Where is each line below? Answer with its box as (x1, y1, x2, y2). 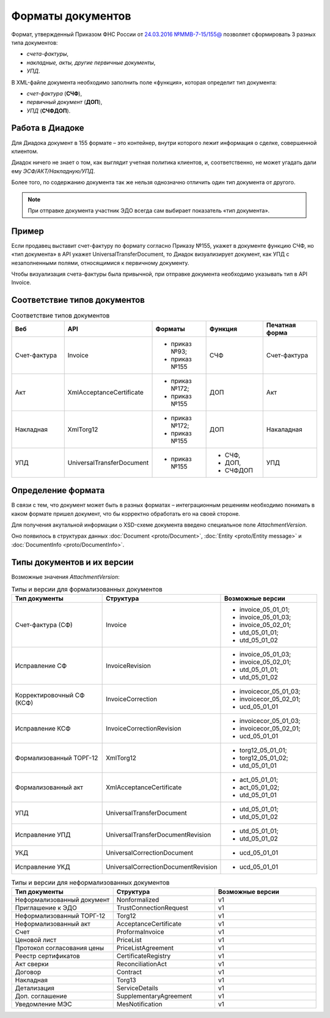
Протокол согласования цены (15, 943, 104, 952)
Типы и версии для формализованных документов (11, 585, 163, 593)
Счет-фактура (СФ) (15, 621, 73, 630)
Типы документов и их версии (11, 557, 134, 567)
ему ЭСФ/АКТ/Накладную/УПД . (11, 167, 95, 174)
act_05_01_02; (239, 783, 280, 792)
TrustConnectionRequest (116, 903, 189, 912)
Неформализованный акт (15, 920, 91, 928)
